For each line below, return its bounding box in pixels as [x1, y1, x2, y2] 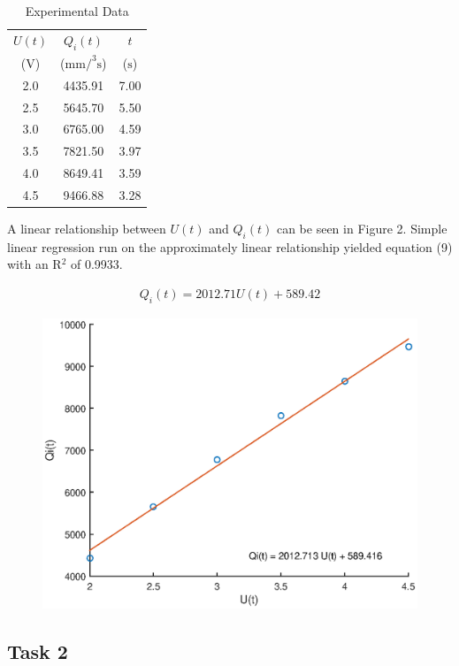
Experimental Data [25, 2, 129, 19]
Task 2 [7, 637, 68, 664]
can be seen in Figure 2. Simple [276, 219, 448, 238]
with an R [7, 255, 62, 273]
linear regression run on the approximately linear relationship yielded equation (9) [7, 237, 453, 256]
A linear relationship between [7, 219, 166, 238]
